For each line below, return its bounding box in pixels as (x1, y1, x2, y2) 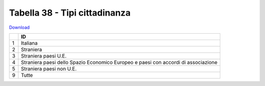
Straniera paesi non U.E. (21, 65, 77, 72)
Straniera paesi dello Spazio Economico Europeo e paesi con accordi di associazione (21, 59, 218, 65)
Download (9, 24, 30, 30)
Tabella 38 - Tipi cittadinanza (9, 7, 131, 18)
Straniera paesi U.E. (21, 52, 67, 59)
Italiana (21, 40, 38, 46)
